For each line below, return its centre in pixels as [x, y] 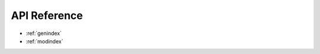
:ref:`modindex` [44, 41]
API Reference [47, 15]
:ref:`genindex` [44, 33]
